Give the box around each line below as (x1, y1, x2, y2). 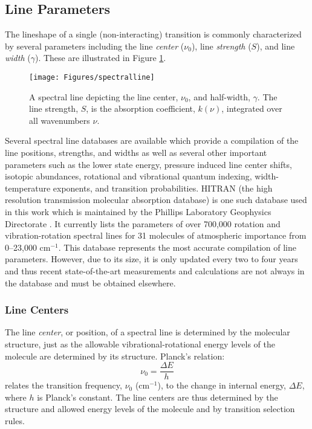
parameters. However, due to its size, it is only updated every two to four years (5, 253, 298, 265)
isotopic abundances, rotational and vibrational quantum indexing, (5, 170, 252, 182)
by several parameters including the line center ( (5, 39, 184, 52)
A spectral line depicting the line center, (29, 90, 178, 103)
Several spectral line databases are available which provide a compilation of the (5, 134, 299, 147)
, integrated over (221, 102, 282, 115)
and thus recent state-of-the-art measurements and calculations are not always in (5, 264, 305, 277)
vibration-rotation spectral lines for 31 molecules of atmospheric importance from (5, 229, 307, 242)
